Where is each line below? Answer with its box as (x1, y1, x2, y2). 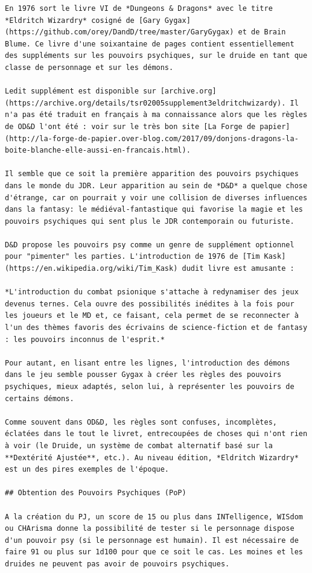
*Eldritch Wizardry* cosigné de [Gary (5, 16, 161, 25)
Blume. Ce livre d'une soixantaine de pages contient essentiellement (5, 39, 294, 48)
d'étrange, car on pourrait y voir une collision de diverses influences (5, 193, 308, 202)
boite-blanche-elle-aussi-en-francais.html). (5, 146, 191, 155)
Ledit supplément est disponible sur (5, 87, 156, 96)
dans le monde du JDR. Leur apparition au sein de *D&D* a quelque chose (5, 181, 308, 190)
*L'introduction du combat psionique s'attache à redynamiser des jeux (5, 288, 299, 297)
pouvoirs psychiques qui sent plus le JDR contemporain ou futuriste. (5, 217, 294, 226)
